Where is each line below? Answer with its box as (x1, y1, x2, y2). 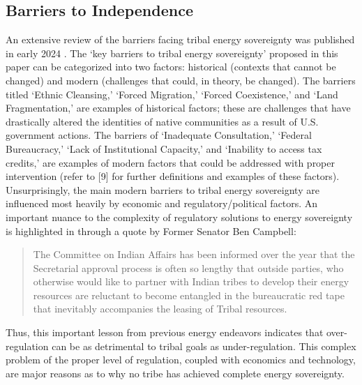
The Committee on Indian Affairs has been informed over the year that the (33, 247, 355, 262)
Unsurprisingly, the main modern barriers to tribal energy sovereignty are (6, 182, 319, 197)
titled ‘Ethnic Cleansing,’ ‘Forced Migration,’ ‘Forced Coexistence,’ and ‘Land (6, 86, 338, 101)
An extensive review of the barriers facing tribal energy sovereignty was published (6, 32, 355, 47)
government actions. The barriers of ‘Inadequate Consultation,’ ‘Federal (6, 128, 312, 142)
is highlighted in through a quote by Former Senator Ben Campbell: (6, 223, 296, 238)
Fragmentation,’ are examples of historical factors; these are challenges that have (6, 100, 351, 115)
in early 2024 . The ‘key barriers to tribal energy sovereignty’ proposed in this (6, 45, 338, 60)
